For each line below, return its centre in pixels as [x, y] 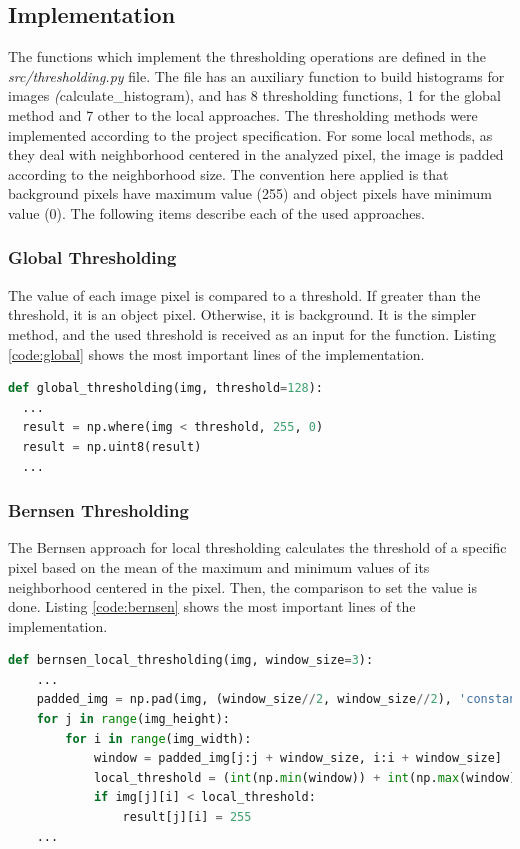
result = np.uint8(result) [112, 446]
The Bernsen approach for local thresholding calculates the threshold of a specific [257, 547]
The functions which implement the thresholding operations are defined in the [247, 56]
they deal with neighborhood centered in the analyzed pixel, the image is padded [256, 154]
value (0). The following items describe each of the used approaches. [216, 212]
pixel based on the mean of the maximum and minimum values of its [219, 566]
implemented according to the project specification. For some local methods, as [250, 134]
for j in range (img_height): [133, 719]
